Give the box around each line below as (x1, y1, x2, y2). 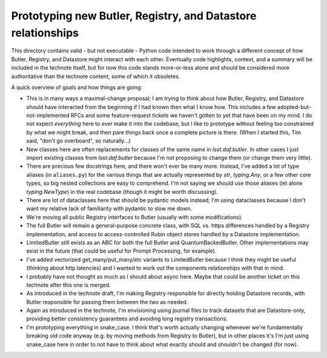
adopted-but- (277, 103, 311, 110)
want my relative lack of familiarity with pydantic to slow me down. (26, 205, 193, 212)
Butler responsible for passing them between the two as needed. (26, 298, 188, 305)
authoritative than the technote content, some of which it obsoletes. (11, 73, 180, 80)
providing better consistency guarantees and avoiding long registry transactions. (26, 315, 228, 322)
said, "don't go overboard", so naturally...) (26, 137, 131, 145)
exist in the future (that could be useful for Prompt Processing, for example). (26, 247, 217, 254)
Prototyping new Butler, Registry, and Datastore (11, 9, 257, 22)
